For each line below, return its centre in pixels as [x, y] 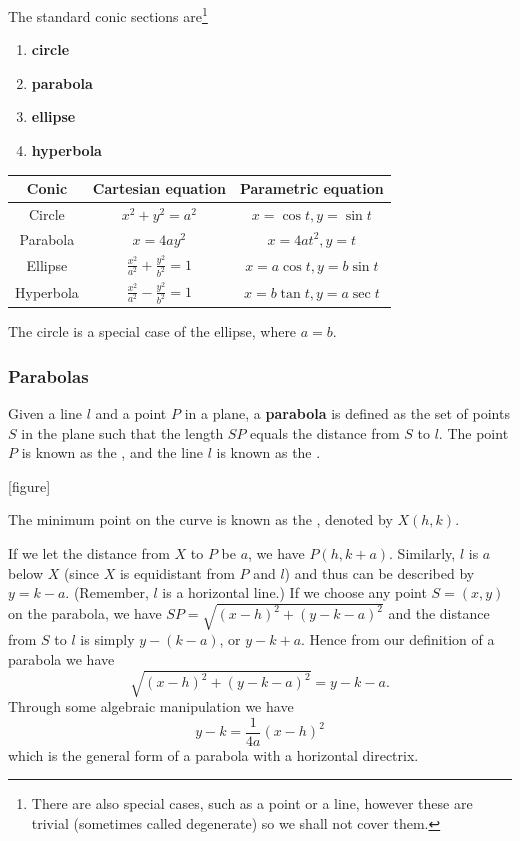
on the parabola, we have [85, 613]
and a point [131, 412]
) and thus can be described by [379, 572]
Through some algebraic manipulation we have [151, 706]
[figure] [29, 485]
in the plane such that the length [122, 432]
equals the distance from [325, 432]
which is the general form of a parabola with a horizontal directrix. [213, 754]
